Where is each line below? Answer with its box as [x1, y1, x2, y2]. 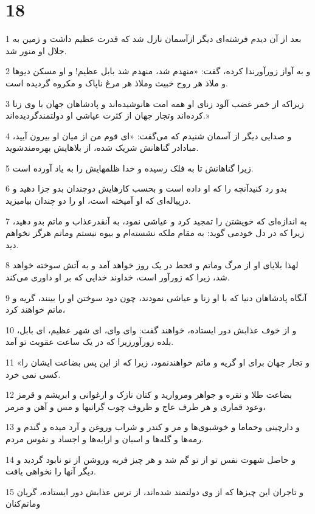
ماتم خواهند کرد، [5, 303, 66, 316]
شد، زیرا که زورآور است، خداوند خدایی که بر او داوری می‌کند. [5, 271, 230, 283]
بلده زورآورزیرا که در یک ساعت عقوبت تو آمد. [5, 335, 174, 348]
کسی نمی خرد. [5, 367, 61, 380]
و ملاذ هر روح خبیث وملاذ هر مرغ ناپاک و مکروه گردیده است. [5, 76, 228, 89]
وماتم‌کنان [5, 497, 41, 510]
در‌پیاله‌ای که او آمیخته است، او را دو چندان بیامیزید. [5, 194, 191, 207]
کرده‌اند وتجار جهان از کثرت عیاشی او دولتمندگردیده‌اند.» [5, 109, 210, 122]
